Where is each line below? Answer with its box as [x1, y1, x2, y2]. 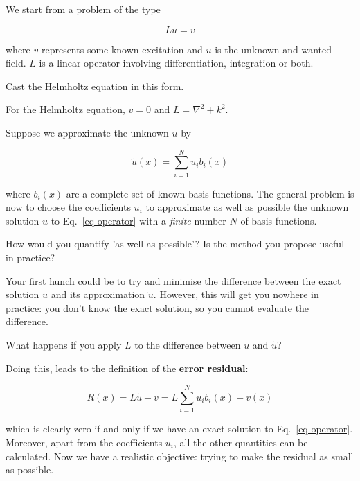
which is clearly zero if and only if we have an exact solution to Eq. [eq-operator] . [6, 421, 353, 436]
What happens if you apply [6, 338, 122, 352]
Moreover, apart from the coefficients [6, 435, 163, 449]
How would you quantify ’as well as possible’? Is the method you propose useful [6, 236, 345, 251]
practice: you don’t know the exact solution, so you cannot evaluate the [6, 300, 309, 315]
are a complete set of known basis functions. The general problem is [66, 186, 354, 200]
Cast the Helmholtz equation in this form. [6, 78, 184, 93]
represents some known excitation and [41, 42, 203, 56]
